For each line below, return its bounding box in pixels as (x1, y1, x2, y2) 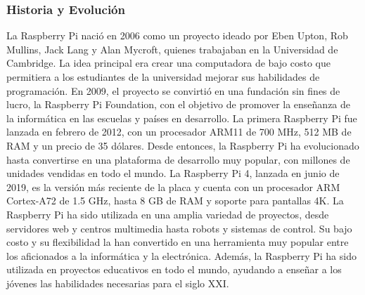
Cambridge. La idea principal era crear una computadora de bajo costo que (6, 55, 331, 70)
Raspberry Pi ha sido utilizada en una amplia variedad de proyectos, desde (6, 206, 329, 221)
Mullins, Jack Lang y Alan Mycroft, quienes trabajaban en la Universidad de (6, 41, 338, 56)
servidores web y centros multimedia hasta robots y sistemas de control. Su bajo (6, 221, 352, 235)
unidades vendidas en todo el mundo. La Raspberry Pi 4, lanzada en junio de (6, 166, 340, 181)
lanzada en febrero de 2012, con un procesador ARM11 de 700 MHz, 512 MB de (6, 124, 352, 139)
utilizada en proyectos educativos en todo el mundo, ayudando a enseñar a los (6, 262, 342, 277)
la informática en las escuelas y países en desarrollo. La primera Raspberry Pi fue (6, 110, 357, 125)
